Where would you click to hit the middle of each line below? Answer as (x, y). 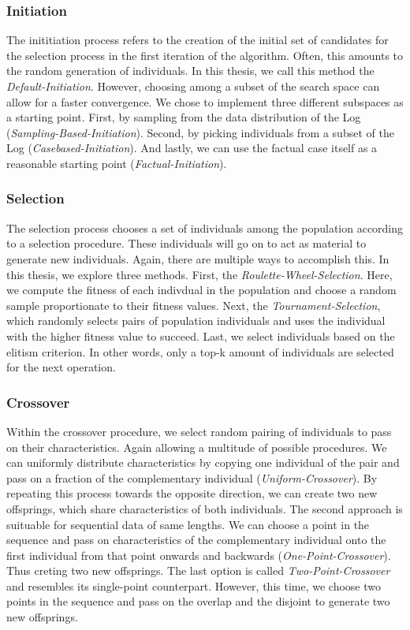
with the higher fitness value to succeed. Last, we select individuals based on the (201, 336)
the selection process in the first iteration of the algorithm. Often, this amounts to (205, 55)
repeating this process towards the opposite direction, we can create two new (192, 493)
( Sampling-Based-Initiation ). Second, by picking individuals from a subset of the (200, 132)
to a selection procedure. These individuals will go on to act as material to (186, 243)
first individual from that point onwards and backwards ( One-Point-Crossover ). (199, 555)
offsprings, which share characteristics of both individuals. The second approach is (205, 508)
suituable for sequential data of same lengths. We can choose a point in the (188, 524)
